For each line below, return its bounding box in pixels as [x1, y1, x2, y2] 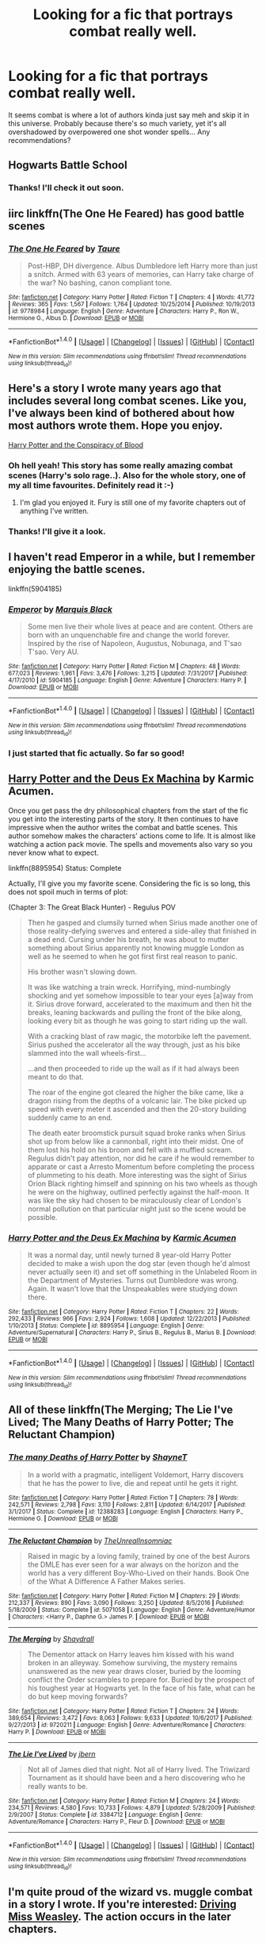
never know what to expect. [8, 848, 99, 857]
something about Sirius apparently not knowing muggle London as [27, 943, 245, 952]
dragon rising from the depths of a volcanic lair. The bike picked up [27, 1095, 247, 1105]
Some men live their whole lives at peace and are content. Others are [27, 621, 253, 632]
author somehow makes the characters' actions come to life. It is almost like [8, 831, 256, 841]
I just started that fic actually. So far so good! [8, 748, 184, 759]
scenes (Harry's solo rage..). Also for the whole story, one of [8, 470, 246, 481]
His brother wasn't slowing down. [27, 967, 137, 976]
